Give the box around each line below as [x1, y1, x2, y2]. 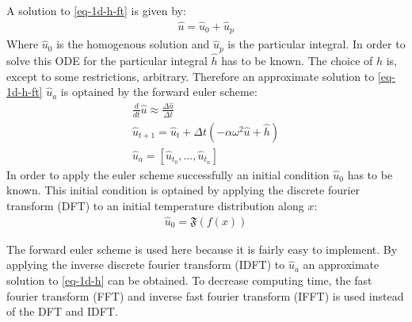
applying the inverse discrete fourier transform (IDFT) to [6, 256, 285, 273]
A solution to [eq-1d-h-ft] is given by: [6, 2, 186, 18]
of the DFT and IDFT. [6, 303, 118, 320]
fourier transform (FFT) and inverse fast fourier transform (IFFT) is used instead [6, 287, 404, 304]
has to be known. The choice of [221, 52, 373, 68]
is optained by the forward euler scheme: [60, 83, 257, 100]
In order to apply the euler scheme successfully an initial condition [6, 166, 330, 182]
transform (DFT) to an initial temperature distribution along [6, 197, 304, 213]
